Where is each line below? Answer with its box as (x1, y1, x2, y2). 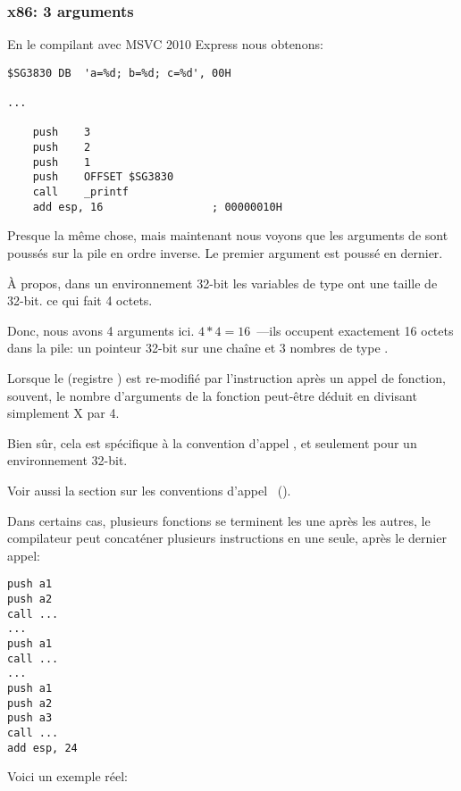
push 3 (32, 126, 91, 139)
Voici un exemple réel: (7, 767, 128, 786)
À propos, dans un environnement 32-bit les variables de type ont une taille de (7, 273, 438, 292)
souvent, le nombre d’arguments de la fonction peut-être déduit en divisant (7, 386, 417, 404)
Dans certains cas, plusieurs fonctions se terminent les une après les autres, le (7, 511, 431, 529)
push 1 (32, 155, 91, 169)
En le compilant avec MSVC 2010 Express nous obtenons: (7, 35, 323, 54)
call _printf (32, 186, 130, 199)
